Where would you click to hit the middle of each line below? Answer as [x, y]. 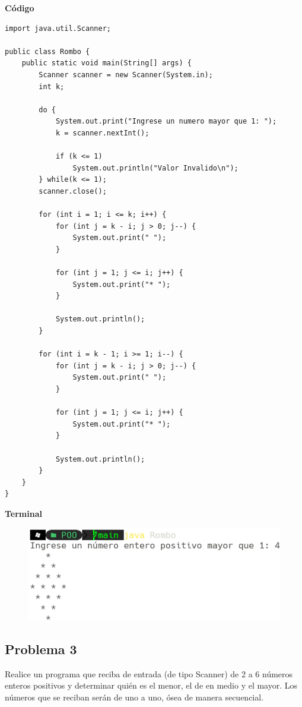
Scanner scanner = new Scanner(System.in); [126, 75]
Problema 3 [41, 648]
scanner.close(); [73, 191]
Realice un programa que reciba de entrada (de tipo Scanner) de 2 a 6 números [149, 673]
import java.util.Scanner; [58, 28]
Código [20, 8]
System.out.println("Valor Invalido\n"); [155, 168]
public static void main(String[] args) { [107, 63]
